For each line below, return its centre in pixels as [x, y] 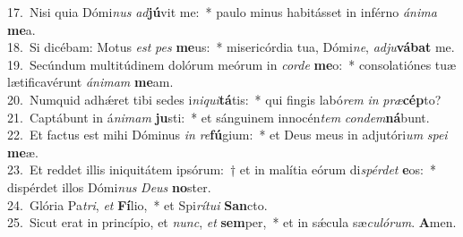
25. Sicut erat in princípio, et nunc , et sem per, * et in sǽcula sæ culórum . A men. [232, 222]
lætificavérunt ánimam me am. [90, 82]
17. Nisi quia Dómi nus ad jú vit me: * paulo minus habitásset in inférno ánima [222, 12]
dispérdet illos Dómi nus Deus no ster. [109, 186]
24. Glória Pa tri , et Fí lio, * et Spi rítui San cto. [137, 204]
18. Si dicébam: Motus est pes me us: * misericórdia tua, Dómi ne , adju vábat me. [231, 47]
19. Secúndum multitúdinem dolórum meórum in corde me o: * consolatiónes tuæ [232, 64]
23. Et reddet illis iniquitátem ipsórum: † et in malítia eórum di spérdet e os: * [222, 169]
